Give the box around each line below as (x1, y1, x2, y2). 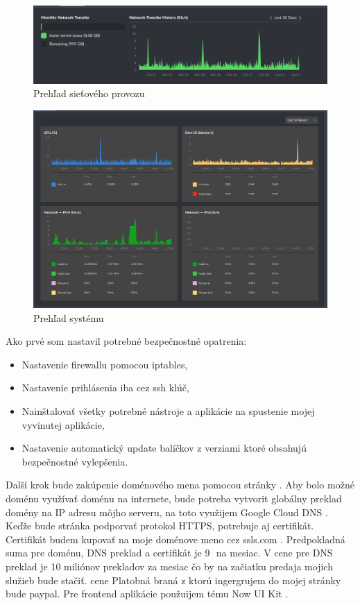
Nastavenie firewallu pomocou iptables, (22, 357, 188, 371)
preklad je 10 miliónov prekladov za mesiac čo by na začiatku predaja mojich (6, 559, 333, 573)
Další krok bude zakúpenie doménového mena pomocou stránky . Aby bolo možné (6, 477, 354, 492)
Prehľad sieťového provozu (33, 86, 145, 101)
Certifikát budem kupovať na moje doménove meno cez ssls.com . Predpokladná (6, 531, 345, 546)
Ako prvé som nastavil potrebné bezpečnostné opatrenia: (6, 334, 247, 348)
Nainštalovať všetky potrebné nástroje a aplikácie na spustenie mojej (22, 404, 315, 418)
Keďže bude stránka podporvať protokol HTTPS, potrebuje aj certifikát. (6, 518, 314, 533)
